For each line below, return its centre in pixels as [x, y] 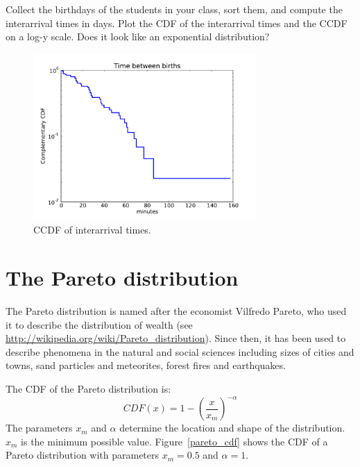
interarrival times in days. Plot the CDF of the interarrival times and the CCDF [177, 23]
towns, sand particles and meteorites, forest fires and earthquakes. [146, 365]
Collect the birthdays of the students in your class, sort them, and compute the [174, 9]
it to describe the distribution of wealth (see [99, 324]
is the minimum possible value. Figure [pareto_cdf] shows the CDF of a [174, 441]
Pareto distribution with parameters [83, 455]
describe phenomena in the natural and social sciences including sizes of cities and [180, 351]
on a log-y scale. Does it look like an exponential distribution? [138, 36]
